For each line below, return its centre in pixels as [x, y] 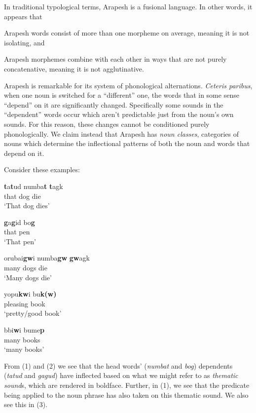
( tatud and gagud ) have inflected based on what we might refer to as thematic [121, 375]
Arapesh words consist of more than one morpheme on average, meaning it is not [127, 33]
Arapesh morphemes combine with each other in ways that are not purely [115, 59]
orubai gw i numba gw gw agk [47, 258]
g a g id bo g [19, 222]
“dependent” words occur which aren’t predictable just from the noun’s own [119, 114]
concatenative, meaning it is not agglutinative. [74, 68]
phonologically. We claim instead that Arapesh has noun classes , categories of [122, 133]
